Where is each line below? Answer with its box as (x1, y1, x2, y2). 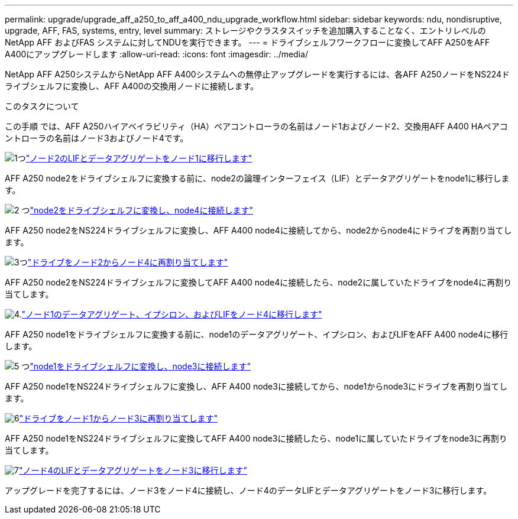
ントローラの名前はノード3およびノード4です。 (5, 133, 189, 143)
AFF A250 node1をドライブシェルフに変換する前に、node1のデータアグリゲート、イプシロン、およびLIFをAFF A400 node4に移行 (5, 329, 509, 339)
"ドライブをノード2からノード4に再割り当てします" (27, 257, 228, 267)
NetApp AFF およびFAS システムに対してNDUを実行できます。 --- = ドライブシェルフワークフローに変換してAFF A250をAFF (5, 37, 490, 47)
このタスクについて (5, 101, 79, 111)
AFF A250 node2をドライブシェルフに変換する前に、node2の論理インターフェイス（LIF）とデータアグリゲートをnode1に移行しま (5, 173, 510, 183)
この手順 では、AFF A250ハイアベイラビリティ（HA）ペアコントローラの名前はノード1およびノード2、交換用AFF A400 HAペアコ (5, 121, 508, 131)
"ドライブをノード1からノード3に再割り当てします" (19, 413, 218, 423)
